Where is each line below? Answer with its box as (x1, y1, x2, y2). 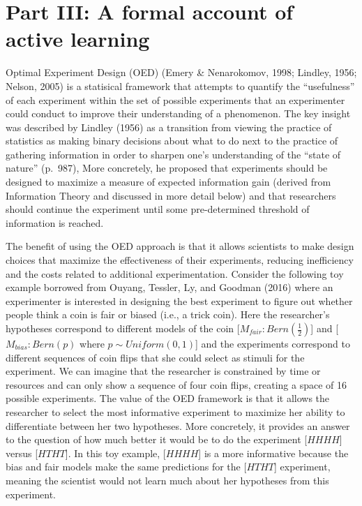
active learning (6, 24, 150, 53)
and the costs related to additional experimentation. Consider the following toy (6, 266, 344, 281)
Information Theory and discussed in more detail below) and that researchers (6, 188, 336, 202)
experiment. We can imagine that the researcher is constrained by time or (6, 364, 321, 378)
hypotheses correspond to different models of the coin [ (6, 321, 240, 335)
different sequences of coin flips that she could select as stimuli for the (6, 350, 305, 364)
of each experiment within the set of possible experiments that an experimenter (6, 92, 345, 107)
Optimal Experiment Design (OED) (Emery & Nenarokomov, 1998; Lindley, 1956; (6, 65, 357, 80)
